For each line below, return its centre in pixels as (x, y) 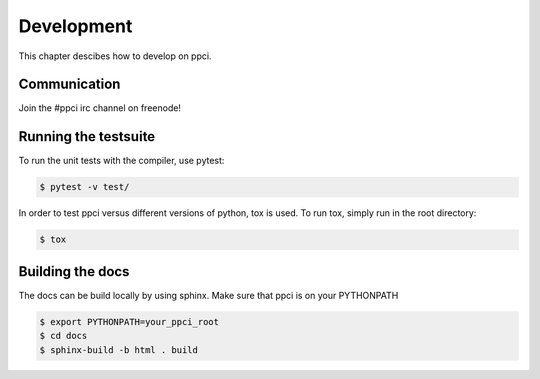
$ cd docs (63, 336)
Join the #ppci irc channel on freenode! (100, 108)
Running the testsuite (87, 136)
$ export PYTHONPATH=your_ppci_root (129, 321)
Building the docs (74, 271)
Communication (69, 84)
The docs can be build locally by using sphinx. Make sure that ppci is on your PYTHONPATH (208, 295)
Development (75, 26)
